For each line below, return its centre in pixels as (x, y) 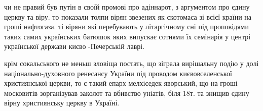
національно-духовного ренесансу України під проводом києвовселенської (118, 73)
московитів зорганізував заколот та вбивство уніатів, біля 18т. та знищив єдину (127, 93)
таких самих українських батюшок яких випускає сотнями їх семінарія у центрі (127, 36)
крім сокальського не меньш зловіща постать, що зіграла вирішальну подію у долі (131, 63)
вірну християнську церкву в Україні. (62, 103)
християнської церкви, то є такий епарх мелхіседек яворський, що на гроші (121, 83)
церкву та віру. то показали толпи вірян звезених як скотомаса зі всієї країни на (128, 16)
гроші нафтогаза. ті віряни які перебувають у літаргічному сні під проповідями (126, 26)
